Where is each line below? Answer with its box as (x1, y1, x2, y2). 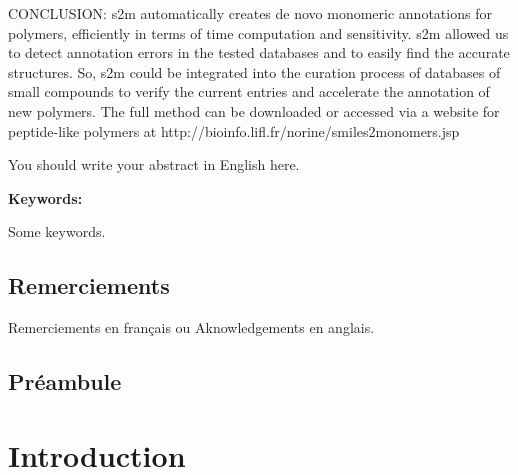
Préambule (8, 366, 122, 397)
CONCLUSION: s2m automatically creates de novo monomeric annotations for (8, 3, 492, 23)
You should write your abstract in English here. (8, 154, 300, 175)
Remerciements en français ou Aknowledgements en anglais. (8, 317, 375, 338)
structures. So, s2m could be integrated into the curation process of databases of (8, 61, 501, 82)
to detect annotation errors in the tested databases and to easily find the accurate (8, 42, 510, 63)
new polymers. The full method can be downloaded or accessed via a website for (8, 100, 500, 121)
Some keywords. (8, 221, 106, 242)
